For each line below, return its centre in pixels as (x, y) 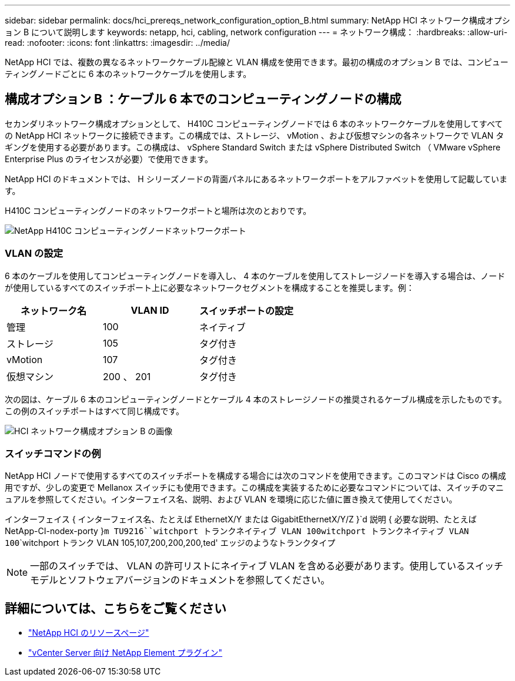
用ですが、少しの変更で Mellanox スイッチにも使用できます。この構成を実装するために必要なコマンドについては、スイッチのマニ (254, 488)
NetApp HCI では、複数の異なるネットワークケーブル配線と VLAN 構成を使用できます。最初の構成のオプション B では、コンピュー (257, 62)
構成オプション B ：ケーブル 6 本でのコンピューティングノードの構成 (203, 99)
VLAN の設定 (34, 254)
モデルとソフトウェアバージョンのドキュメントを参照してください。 (180, 580)
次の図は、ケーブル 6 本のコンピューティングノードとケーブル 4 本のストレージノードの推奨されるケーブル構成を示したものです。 (256, 399)
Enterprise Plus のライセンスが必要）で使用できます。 (109, 159)
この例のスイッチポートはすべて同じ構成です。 (95, 411)
